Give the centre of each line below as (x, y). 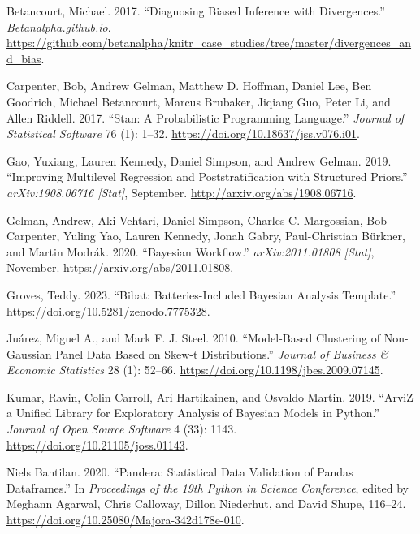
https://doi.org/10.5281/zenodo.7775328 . (108, 310)
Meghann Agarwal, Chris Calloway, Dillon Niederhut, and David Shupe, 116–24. (206, 504)
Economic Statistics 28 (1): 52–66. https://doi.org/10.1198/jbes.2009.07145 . (195, 370)
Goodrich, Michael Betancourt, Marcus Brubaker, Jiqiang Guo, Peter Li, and (199, 101)
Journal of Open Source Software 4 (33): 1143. (122, 429)
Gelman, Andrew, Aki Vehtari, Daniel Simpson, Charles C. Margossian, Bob (197, 220)
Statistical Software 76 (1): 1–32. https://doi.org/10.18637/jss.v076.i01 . (183, 133)
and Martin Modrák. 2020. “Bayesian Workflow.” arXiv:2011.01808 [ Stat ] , (191, 251)
